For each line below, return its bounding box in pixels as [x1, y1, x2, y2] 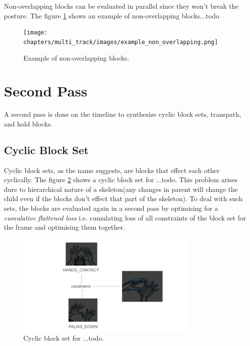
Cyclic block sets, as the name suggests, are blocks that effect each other [4, 165, 220, 175]
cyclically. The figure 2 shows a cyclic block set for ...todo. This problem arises [4, 174, 238, 185]
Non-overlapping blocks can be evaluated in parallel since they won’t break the [4, 1, 239, 11]
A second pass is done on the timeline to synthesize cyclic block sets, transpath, [4, 109, 241, 119]
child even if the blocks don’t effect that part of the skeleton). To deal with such [4, 193, 243, 204]
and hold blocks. [4, 118, 53, 128]
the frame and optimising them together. [4, 222, 125, 232]
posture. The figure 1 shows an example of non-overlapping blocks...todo [4, 10, 219, 20]
